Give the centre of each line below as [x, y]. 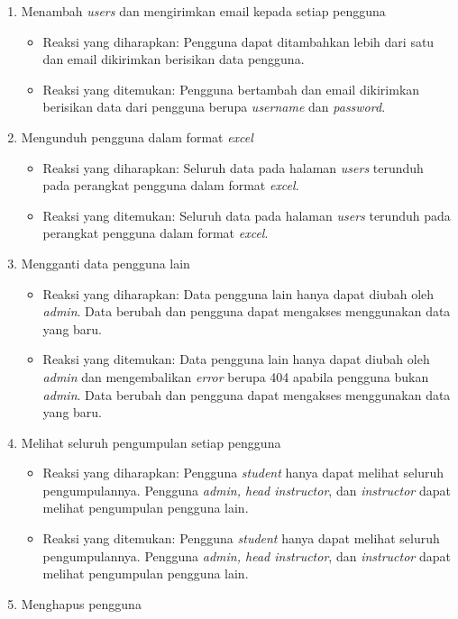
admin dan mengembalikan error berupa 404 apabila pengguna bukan [236, 376]
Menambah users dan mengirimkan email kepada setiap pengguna [203, 11]
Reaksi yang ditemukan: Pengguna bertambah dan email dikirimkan [231, 89]
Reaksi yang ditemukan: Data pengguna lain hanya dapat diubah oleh [236, 359]
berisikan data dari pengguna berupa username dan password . [214, 107]
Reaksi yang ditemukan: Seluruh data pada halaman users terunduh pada [247, 215]
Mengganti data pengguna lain [105, 263]
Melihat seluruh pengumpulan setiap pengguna [151, 442]
